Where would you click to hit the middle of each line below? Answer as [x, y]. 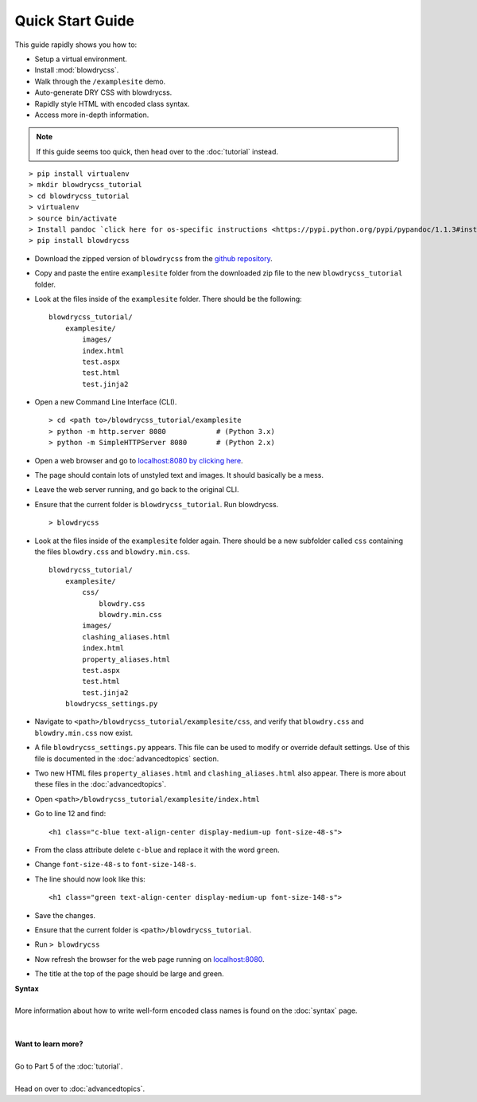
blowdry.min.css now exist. [84, 733]
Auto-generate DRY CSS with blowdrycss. [103, 92]
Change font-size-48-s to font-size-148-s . [115, 865]
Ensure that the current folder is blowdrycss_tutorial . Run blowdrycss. [157, 504]
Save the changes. [65, 915]
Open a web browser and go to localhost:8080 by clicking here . [139, 460]
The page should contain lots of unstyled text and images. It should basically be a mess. [179, 475]
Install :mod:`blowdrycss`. [77, 70]
